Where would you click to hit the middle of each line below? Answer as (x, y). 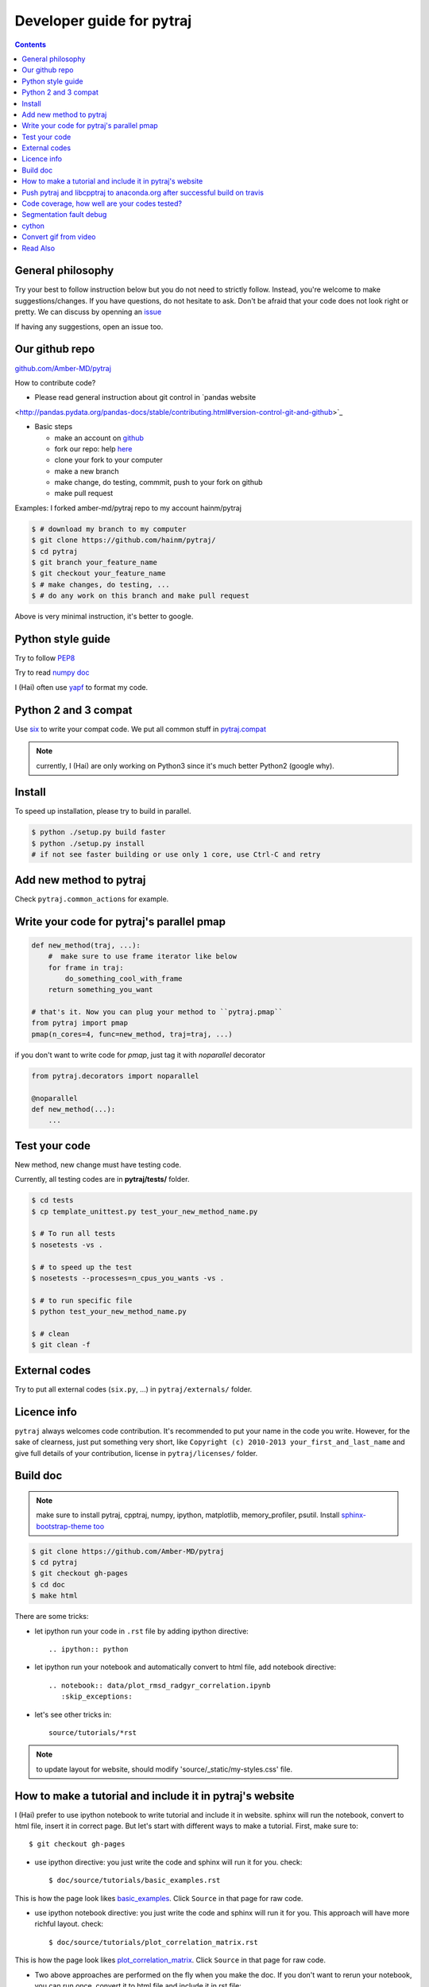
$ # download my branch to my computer (109, 529)
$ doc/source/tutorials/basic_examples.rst (135, 1880)
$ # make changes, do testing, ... (100, 585)
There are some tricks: (52, 1617)
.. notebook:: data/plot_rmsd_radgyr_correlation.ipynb (160, 1685)
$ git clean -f (61, 1345)
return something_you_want (101, 990)
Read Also (39, 248)
